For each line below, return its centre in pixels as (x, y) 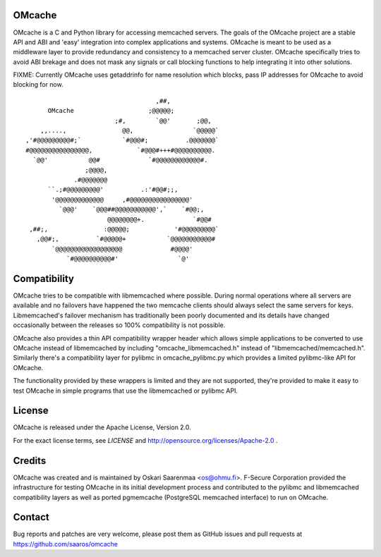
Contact (31, 517)
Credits (30, 461)
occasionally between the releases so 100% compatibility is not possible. (119, 325)
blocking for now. (38, 85)
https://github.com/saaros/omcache (66, 544)
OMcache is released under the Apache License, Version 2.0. (102, 427)
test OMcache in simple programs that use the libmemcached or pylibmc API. (125, 391)
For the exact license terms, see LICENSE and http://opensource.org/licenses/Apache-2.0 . (145, 440)
